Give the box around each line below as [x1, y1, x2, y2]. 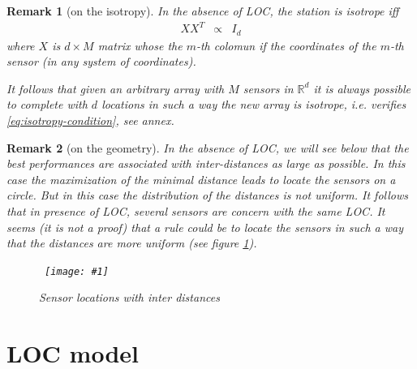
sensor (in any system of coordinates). [6, 53, 196, 70]
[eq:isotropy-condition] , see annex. [6, 111, 174, 128]
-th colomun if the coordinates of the [196, 36, 376, 54]
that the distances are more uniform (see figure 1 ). [6, 234, 257, 251]
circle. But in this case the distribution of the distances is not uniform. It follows [6, 187, 408, 204]
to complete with [6, 96, 88, 113]
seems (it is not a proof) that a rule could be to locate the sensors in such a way [6, 218, 403, 235]
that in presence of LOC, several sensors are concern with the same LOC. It [6, 202, 385, 219]
